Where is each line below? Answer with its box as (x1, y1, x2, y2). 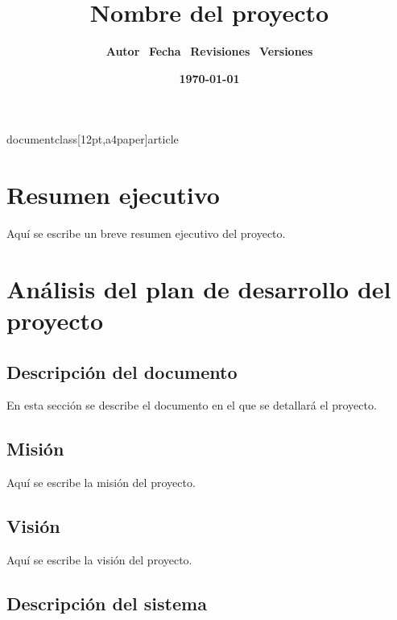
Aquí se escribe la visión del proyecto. (6, 551, 192, 568)
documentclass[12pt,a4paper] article (6, 131, 179, 148)
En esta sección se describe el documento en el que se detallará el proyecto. (6, 397, 377, 414)
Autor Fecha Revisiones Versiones (105, 43, 313, 60)
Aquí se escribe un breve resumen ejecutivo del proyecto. (6, 225, 286, 242)
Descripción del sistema (6, 590, 207, 615)
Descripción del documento (6, 359, 238, 384)
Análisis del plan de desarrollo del (6, 272, 391, 305)
